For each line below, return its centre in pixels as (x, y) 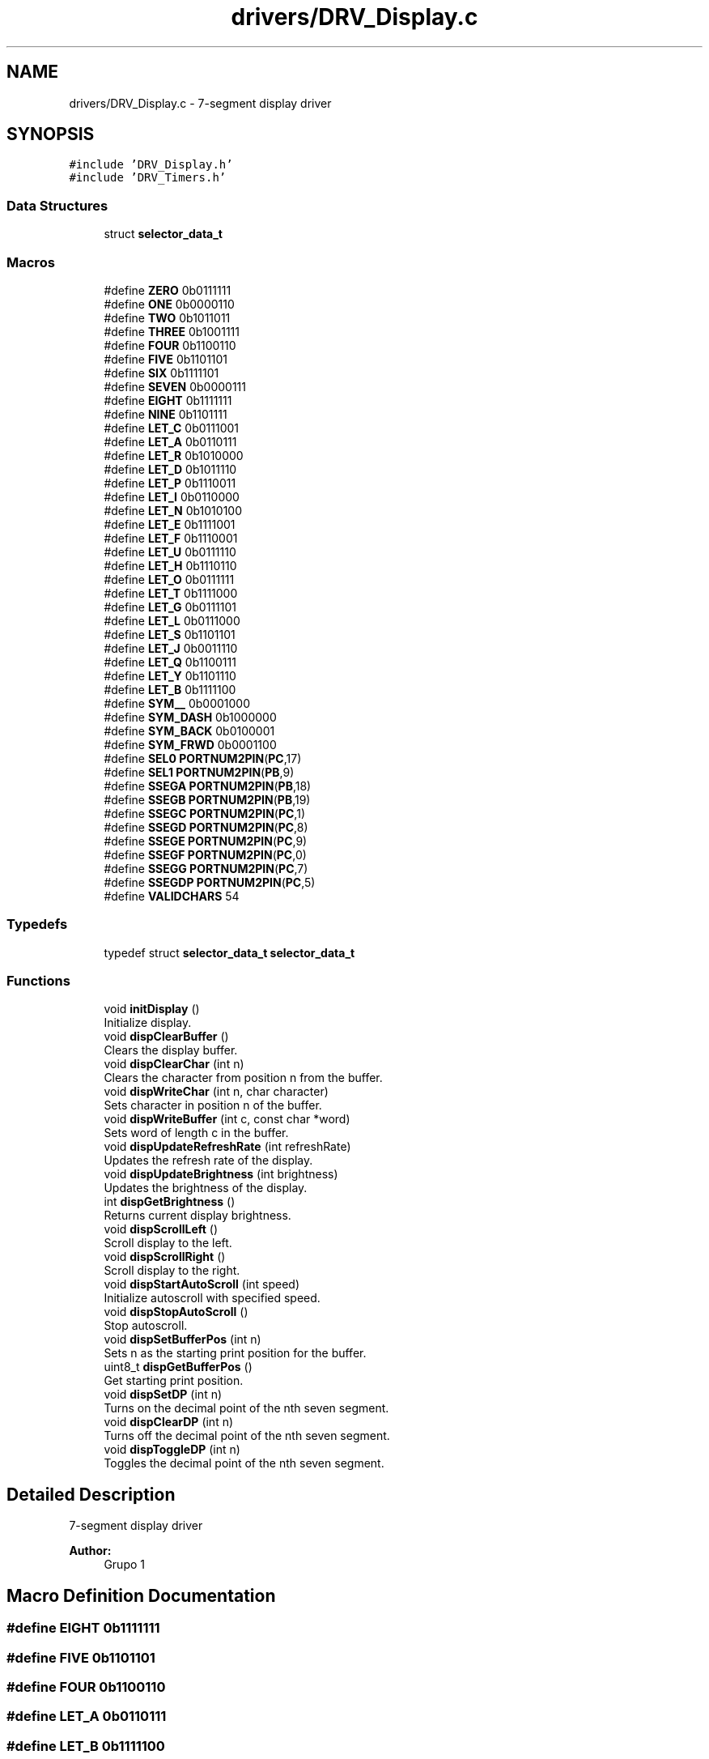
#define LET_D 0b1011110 (170, 469)
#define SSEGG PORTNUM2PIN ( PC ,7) (206, 868)
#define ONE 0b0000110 (169, 304)
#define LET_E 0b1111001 (170, 524)
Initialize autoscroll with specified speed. (212, 1298)
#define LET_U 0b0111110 (170, 552)
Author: (90, 1551)
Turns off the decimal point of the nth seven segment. (247, 1436)
